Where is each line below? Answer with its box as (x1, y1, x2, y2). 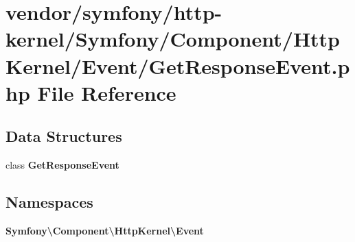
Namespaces (5, 191, 93, 213)
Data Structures (5, 125, 122, 147)
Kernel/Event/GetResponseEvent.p (5, 51, 350, 80)
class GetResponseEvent (5, 158, 119, 172)
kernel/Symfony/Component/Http (5, 25, 341, 53)
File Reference (37, 78, 176, 106)
